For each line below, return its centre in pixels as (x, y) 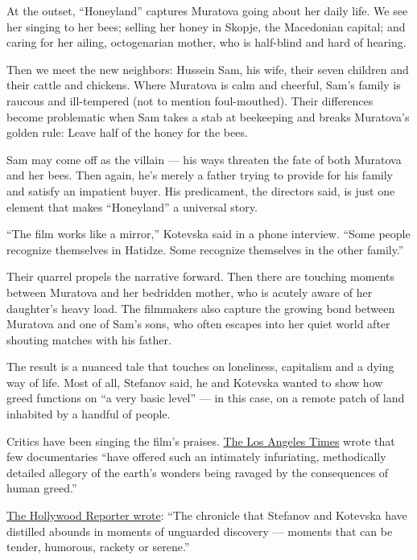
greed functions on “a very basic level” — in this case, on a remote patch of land (206, 398)
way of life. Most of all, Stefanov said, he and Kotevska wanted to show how (195, 382)
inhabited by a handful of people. (89, 414)
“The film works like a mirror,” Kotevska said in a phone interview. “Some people (208, 234)
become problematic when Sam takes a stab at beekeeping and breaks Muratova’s (208, 116)
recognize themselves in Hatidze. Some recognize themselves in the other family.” (205, 249)
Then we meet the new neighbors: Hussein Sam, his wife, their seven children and (208, 69)
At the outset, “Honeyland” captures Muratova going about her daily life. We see (207, 10)
